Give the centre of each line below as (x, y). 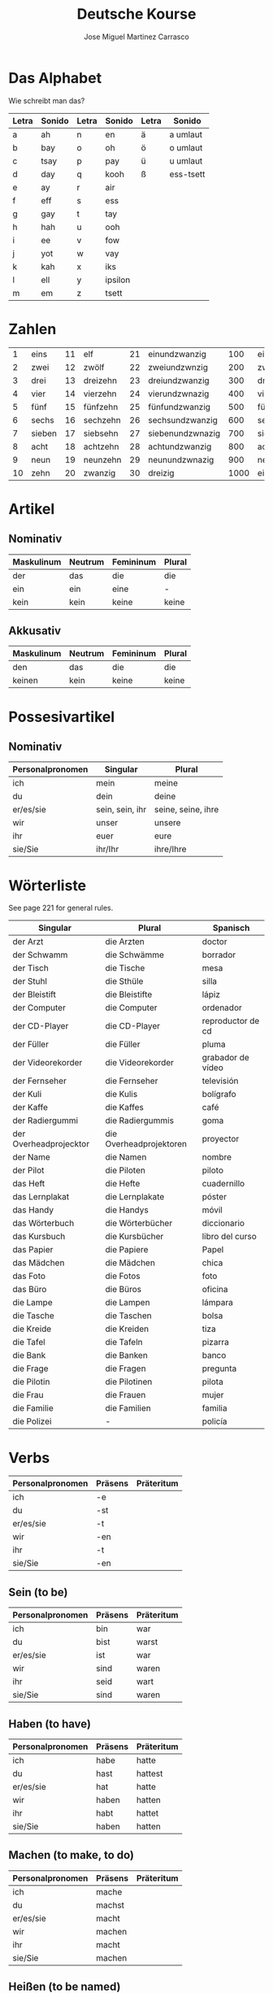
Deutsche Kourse (136, 14)
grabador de (225, 1058)
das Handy (33, 1210)
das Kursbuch (39, 1237)
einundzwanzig (178, 354)
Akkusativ (35, 631)
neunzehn (102, 459)
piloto (212, 1170)
